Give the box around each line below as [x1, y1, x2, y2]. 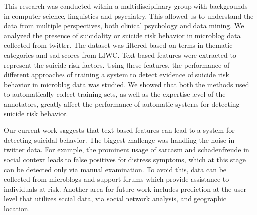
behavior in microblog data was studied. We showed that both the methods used [4, 79, 249, 89]
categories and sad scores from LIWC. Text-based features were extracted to [4, 49, 236, 60]
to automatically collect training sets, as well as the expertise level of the [4, 89, 226, 99]
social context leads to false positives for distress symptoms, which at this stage [4, 154, 246, 164]
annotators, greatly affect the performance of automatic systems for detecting [4, 98, 240, 108]
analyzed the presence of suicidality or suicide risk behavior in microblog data [4, 30, 241, 40]
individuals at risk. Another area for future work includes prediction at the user [4, 183, 246, 194]
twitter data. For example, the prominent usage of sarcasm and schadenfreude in [4, 144, 249, 155]
